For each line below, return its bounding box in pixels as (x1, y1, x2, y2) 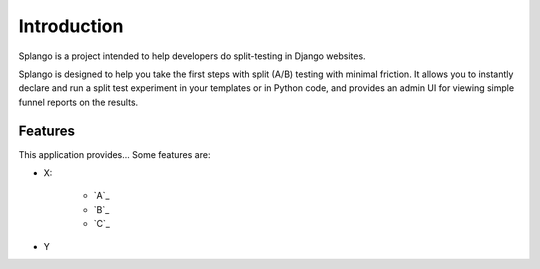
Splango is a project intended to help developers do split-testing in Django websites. (18, 50, 366, 62)
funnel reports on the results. (18, 96, 139, 108)
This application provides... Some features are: (18, 148, 211, 160)
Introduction (18, 15, 124, 37)
